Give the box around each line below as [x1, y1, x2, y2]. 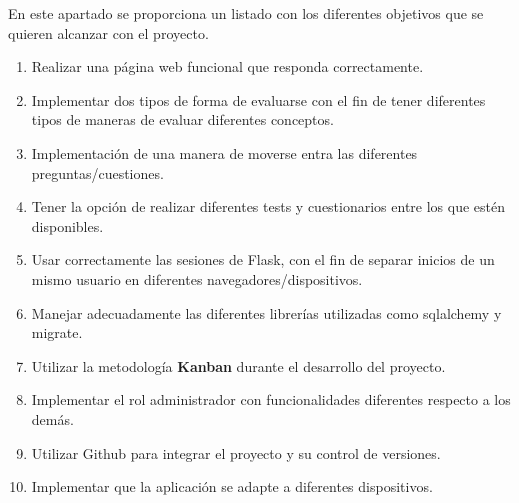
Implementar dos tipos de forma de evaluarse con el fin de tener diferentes [31, 89, 486, 110]
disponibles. [31, 215, 104, 236]
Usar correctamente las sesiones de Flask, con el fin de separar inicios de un [31, 249, 495, 270]
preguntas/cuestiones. [31, 162, 164, 183]
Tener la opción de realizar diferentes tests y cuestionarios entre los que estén [31, 196, 506, 217]
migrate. [31, 322, 83, 343]
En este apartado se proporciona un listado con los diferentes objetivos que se [8, 3, 484, 23]
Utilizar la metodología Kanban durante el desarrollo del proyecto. [31, 355, 446, 376]
